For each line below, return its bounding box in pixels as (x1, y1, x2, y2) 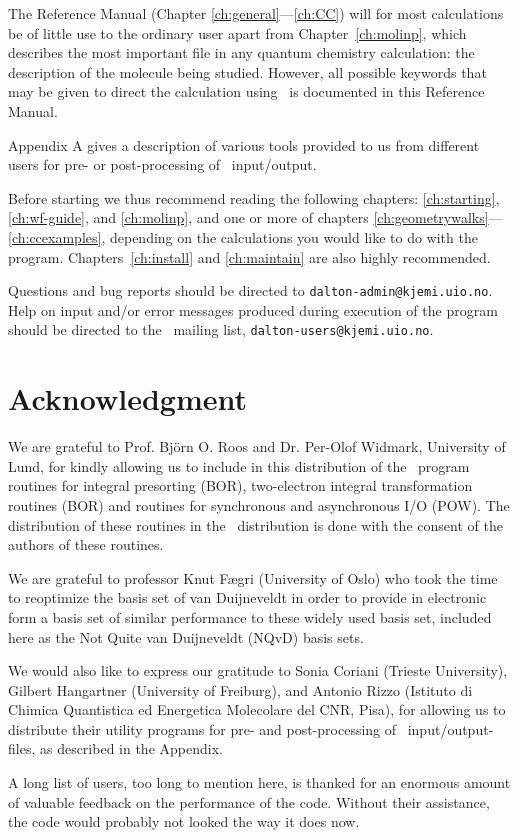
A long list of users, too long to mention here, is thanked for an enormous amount (8, 772, 511, 793)
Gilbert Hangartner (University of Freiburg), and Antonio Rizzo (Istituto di (8, 679, 473, 700)
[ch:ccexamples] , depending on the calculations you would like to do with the (8, 226, 478, 247)
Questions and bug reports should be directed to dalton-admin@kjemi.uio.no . (8, 280, 493, 301)
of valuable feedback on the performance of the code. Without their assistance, (8, 791, 490, 812)
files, (8, 738, 36, 759)
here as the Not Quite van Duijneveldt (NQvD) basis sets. (8, 626, 364, 647)
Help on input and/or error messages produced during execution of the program (8, 299, 498, 320)
